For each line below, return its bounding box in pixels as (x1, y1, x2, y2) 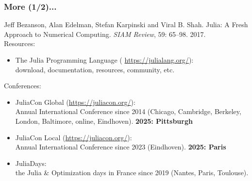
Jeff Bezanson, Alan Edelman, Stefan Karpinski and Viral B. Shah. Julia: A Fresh (4, 19, 248, 30)
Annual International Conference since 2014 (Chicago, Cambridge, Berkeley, (15, 106, 241, 116)
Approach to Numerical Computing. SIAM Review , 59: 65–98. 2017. (4, 29, 206, 39)
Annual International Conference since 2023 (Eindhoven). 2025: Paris (15, 142, 226, 152)
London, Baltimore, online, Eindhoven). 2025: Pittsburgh (15, 115, 193, 126)
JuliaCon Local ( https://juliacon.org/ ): (15, 132, 132, 142)
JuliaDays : (15, 158, 47, 168)
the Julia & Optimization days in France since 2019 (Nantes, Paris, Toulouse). (15, 167, 249, 178)
